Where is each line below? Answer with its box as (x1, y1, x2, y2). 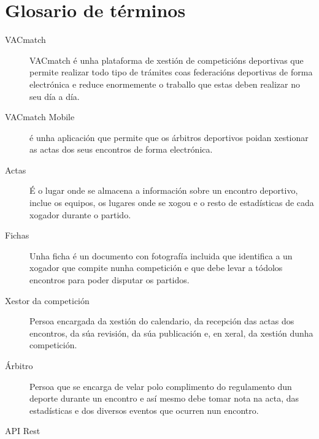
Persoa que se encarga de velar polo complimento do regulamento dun (29, 380, 292, 392)
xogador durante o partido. (29, 208, 131, 221)
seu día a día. (29, 90, 80, 102)
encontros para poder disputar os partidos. (29, 273, 190, 286)
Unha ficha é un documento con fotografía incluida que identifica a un (29, 249, 293, 262)
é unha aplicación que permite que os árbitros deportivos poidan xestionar (29, 131, 309, 143)
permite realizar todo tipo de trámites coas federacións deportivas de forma (29, 66, 313, 78)
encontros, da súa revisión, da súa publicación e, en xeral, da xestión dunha (29, 326, 313, 339)
